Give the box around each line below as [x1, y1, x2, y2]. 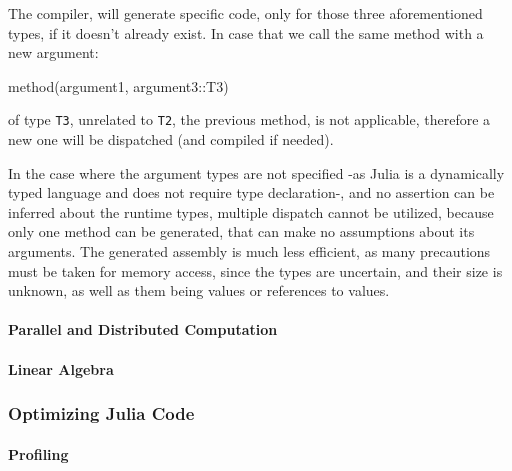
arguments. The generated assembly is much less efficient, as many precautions [8, 241, 491, 261]
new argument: [8, 42, 99, 63]
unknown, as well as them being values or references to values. [8, 280, 390, 301]
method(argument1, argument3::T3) [8, 75, 229, 96]
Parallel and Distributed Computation [8, 319, 278, 340]
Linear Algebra [8, 358, 114, 379]
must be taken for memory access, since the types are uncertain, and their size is [8, 260, 503, 281]
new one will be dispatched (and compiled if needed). [8, 129, 334, 150]
